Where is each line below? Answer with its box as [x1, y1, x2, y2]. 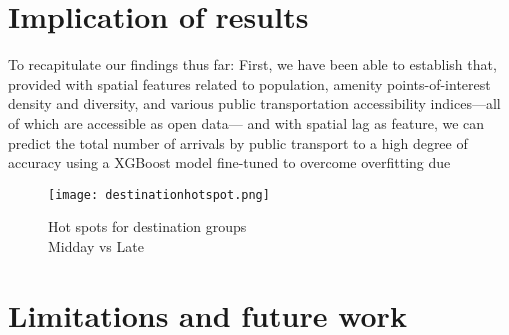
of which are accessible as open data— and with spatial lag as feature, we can [8, 112, 485, 133]
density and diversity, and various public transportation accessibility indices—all [8, 93, 501, 114]
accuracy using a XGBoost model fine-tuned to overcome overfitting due [8, 152, 451, 173]
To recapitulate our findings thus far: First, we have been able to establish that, [8, 54, 497, 75]
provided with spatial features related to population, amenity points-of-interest [8, 73, 491, 94]
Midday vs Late [48, 235, 144, 256]
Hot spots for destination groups [48, 216, 247, 237]
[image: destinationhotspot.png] [48, 187, 270, 202]
